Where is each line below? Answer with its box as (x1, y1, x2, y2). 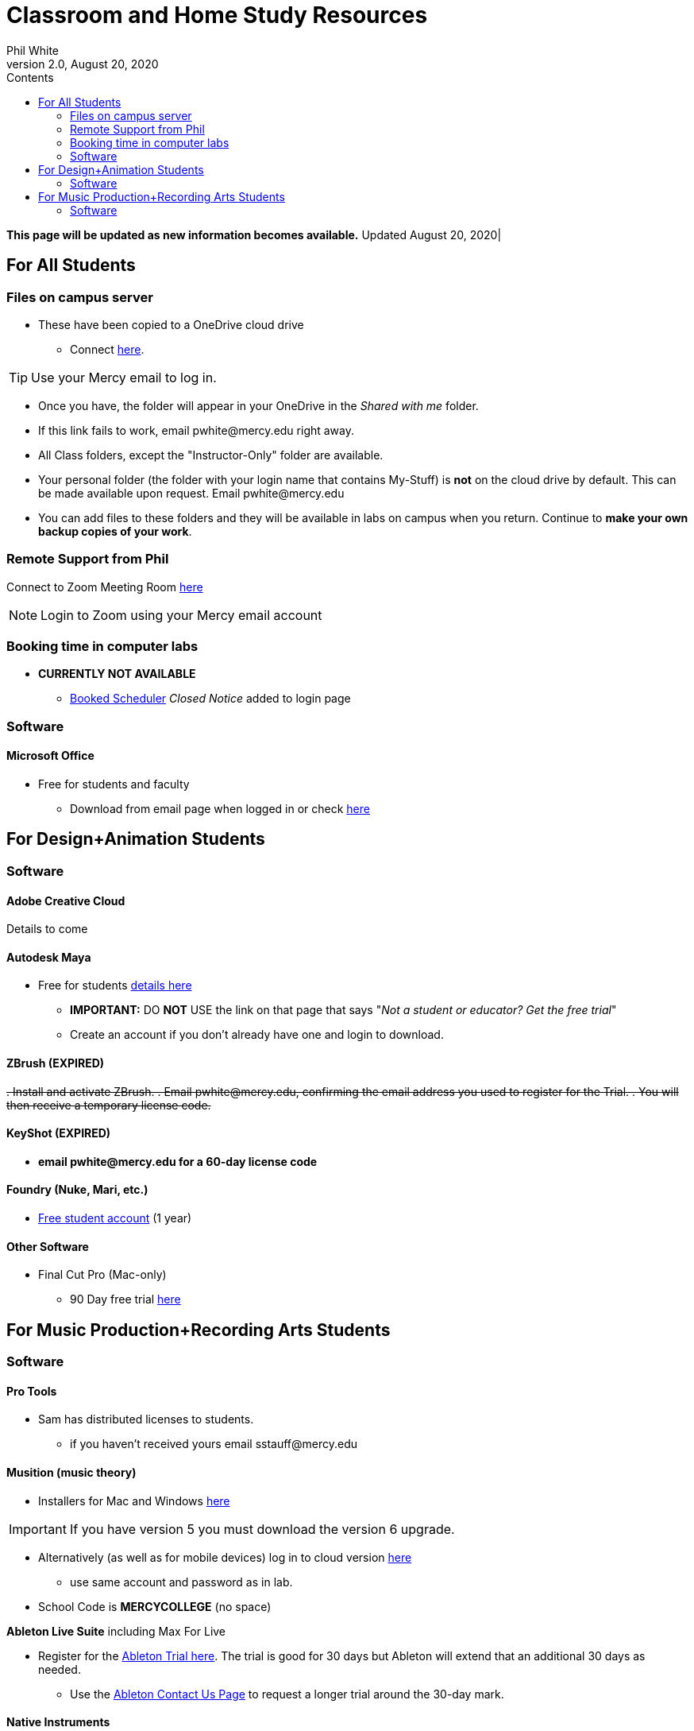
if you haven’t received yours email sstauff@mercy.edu (70, 1437, 358, 1451)
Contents (6, 70, 54, 84)
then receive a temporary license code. (6, 1098, 211, 1112)
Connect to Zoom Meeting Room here (6, 579, 203, 594)
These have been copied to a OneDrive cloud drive (38, 317, 304, 331)
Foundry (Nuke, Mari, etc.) (6, 1183, 148, 1197)
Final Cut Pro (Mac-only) (38, 1268, 167, 1282)
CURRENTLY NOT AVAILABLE (38, 667, 196, 681)
